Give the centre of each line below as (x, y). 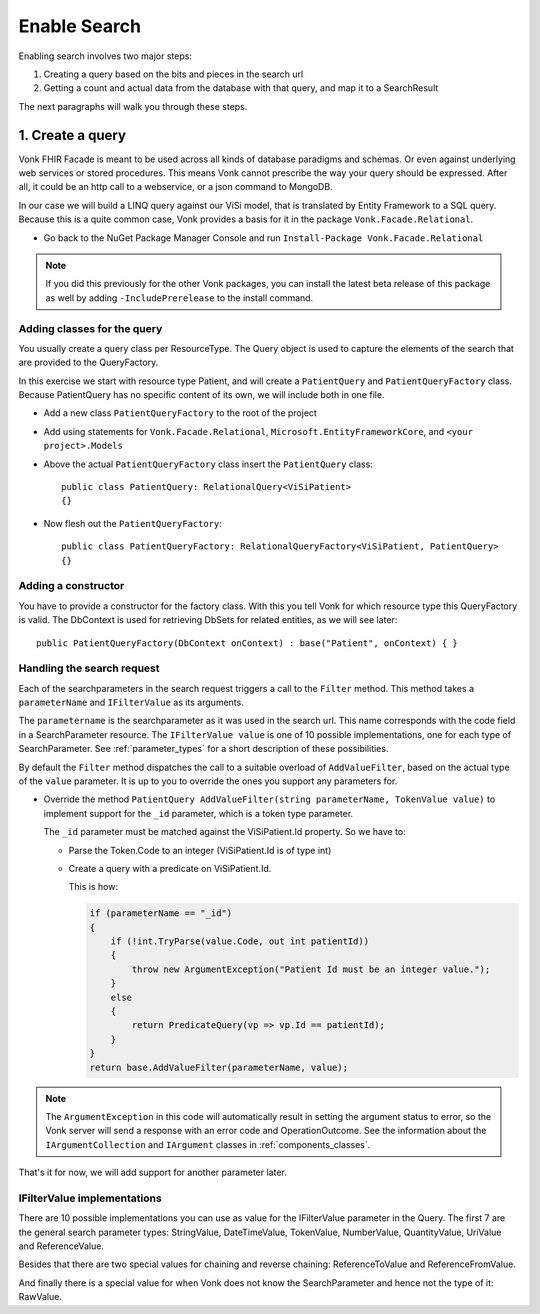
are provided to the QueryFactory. (88, 362)
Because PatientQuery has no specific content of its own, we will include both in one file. (201, 395)
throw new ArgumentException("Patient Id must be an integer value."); (311, 969)
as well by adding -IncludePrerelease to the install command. (179, 297)
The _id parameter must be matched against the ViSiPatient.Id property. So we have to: (225, 832)
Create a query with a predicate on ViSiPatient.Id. (170, 868)
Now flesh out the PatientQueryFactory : (132, 523)
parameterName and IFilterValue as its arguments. (131, 702)
